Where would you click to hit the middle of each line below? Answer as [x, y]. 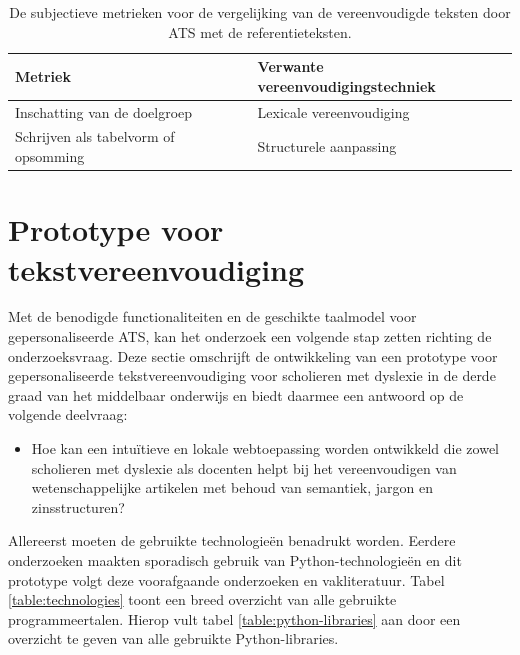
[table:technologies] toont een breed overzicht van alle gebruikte [202, 599]
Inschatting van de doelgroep [104, 111]
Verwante [290, 66]
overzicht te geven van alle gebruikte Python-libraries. [173, 638]
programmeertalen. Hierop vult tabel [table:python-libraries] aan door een [234, 618]
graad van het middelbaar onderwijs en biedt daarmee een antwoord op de [236, 394]
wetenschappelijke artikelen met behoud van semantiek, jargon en [232, 487]
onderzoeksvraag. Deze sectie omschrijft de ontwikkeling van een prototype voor [253, 355]
